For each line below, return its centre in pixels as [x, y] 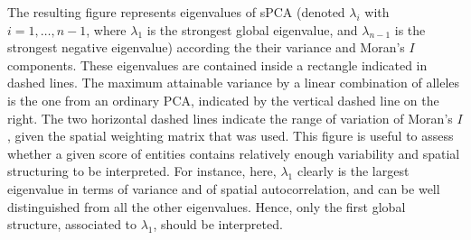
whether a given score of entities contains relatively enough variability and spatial [234, 153]
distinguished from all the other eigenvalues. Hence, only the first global [207, 206]
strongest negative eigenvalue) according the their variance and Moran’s [206, 47]
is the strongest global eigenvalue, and [252, 29]
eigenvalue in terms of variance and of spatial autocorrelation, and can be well [224, 188]
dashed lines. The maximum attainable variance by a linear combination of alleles [234, 83]
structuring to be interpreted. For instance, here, [142, 171]
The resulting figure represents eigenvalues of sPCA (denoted [176, 12]
